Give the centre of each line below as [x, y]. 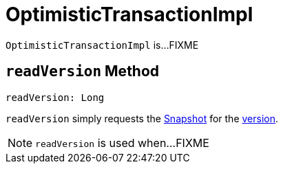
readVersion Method [83, 71]
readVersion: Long [55, 97]
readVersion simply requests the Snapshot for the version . [142, 118]
